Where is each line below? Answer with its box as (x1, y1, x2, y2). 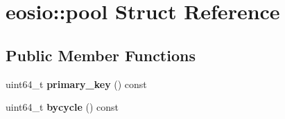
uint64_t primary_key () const (6, 76, 147, 91)
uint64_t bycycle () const (6, 100, 119, 114)
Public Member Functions (6, 44, 196, 65)
